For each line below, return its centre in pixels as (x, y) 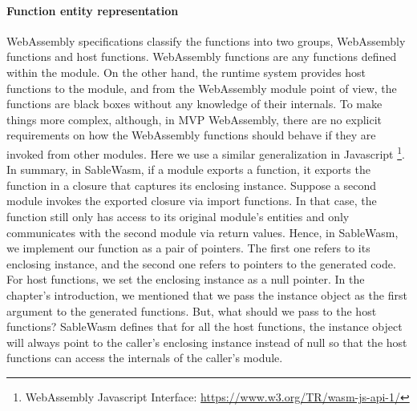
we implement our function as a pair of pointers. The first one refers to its (188, 248)
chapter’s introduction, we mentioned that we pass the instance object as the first (207, 294)
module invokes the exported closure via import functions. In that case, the (192, 201)
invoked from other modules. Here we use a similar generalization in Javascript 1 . (206, 152)
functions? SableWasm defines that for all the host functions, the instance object (204, 326)
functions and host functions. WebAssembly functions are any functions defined (202, 56)
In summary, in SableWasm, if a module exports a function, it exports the (188, 169)
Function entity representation (93, 10)
